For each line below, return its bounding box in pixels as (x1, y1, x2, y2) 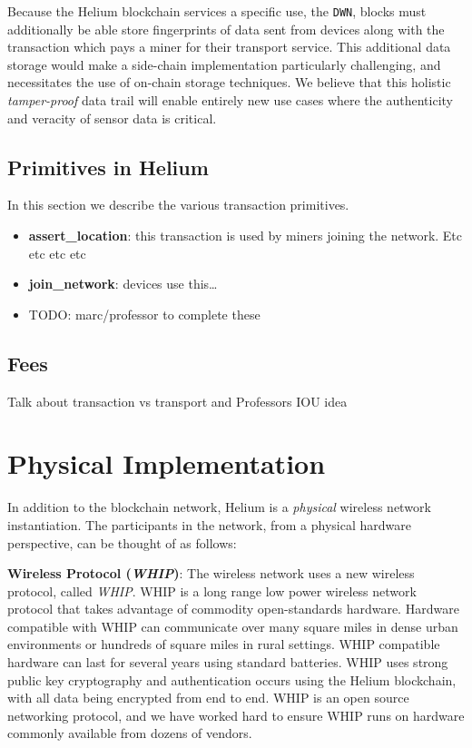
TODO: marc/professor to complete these (28, 304, 261, 323)
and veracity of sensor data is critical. (7, 108, 217, 127)
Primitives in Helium (7, 153, 209, 181)
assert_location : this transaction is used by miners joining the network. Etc (28, 226, 463, 245)
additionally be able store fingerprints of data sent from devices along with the (7, 19, 445, 38)
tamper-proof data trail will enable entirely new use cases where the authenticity (7, 91, 453, 110)
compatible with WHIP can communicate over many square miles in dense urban (7, 616, 458, 635)
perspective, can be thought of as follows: (7, 533, 237, 552)
